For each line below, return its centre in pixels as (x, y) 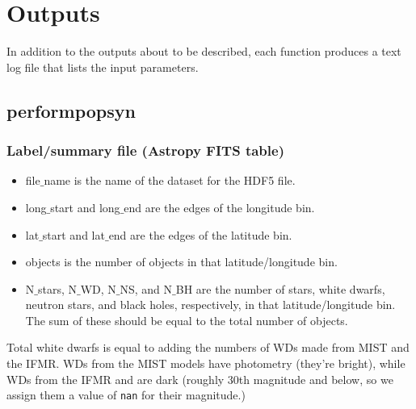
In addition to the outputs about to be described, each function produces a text (204, 51)
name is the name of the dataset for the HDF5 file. (170, 180)
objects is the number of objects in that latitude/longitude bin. (181, 262)
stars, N (57, 288)
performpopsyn (71, 110)
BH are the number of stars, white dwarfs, (280, 288)
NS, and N (146, 288)
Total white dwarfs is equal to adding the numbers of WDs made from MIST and (208, 347)
